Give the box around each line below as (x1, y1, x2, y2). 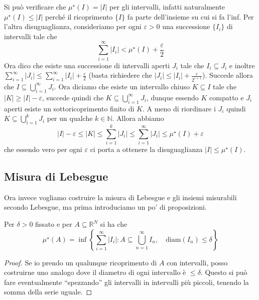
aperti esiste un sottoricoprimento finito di (4, 103, 135, 113)
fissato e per (35, 219, 72, 229)
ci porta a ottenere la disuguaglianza (90, 144, 203, 155)
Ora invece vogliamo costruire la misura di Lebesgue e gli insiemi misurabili (4, 192, 237, 202)
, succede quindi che (42, 92, 104, 102)
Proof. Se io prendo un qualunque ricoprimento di (4, 257, 157, 267)
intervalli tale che (4, 31, 57, 41)
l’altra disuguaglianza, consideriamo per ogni (4, 21, 142, 32)
